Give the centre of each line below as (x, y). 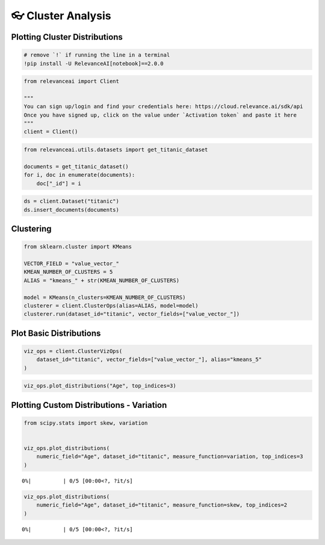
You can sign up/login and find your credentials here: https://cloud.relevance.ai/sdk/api (163, 106)
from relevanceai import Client (72, 82)
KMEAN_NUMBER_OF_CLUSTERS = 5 (68, 272)
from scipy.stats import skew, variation (86, 423)
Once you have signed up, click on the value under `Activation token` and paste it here (160, 115)
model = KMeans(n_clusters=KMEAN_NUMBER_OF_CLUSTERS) (105, 297)
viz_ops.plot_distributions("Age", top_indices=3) (100, 386)
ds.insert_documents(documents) (72, 210)
